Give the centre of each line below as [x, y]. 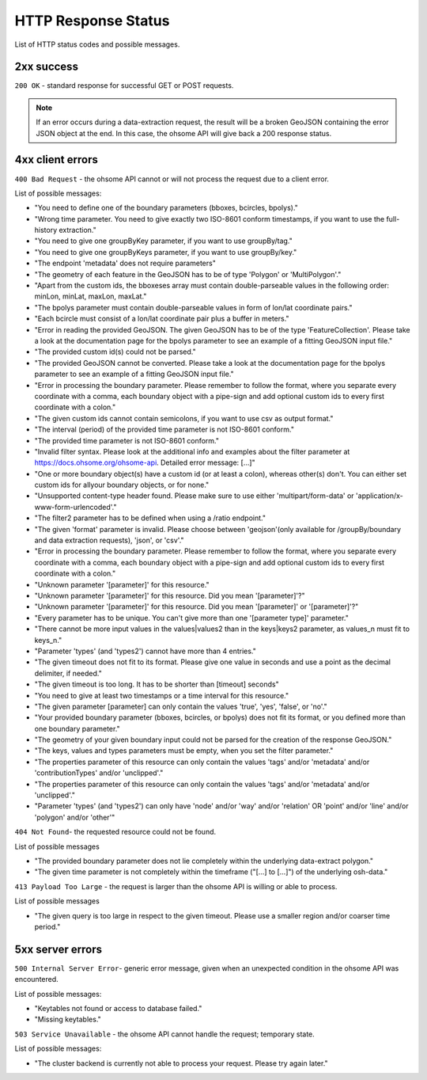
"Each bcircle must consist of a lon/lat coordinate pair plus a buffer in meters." [162, 319]
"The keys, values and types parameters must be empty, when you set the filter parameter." [184, 751]
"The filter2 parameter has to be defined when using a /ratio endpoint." [150, 518]
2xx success [47, 67]
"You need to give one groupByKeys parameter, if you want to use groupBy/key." [166, 252]
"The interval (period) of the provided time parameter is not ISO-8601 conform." [164, 430]
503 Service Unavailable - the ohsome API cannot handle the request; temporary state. [165, 1034]
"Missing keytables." [68, 1019]
